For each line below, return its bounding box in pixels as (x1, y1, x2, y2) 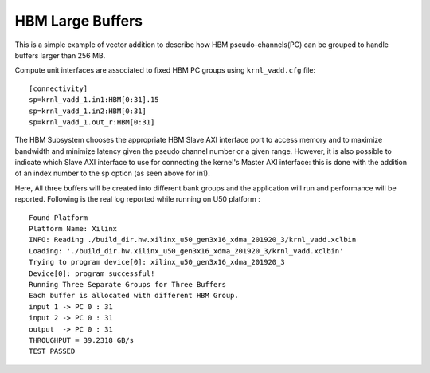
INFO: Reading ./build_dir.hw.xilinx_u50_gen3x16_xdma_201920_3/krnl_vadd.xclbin (29, 235, 357, 245)
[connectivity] (29, 84, 88, 93)
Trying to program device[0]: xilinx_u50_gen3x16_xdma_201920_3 (29, 257, 286, 267)
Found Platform (29, 213, 88, 222)
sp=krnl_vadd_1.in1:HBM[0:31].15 (29, 96, 159, 104)
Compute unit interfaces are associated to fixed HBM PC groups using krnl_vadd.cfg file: (14, 65, 316, 75)
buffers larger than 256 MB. (14, 50, 106, 60)
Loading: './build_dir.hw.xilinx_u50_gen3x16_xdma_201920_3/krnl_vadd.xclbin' (29, 246, 344, 255)
